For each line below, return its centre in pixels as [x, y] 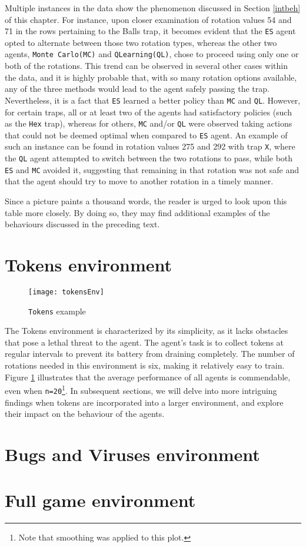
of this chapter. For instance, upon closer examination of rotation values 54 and [148, 19]
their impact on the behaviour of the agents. [85, 414]
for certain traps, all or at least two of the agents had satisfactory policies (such [148, 112]
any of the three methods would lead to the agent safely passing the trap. [137, 89]
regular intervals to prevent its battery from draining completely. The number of [150, 354]
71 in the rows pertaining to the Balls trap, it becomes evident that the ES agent [150, 31]
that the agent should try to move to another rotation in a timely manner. [139, 181]
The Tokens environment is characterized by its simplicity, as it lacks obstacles [147, 331]
